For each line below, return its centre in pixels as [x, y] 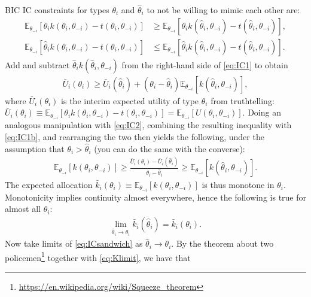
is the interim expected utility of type [130, 100]
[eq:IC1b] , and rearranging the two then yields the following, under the [135, 136]
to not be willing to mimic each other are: [223, 10]
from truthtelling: [243, 100]
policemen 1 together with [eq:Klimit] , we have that [98, 256]
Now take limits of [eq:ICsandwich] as [74, 243]
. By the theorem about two [222, 243]
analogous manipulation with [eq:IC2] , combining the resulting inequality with [148, 125]
